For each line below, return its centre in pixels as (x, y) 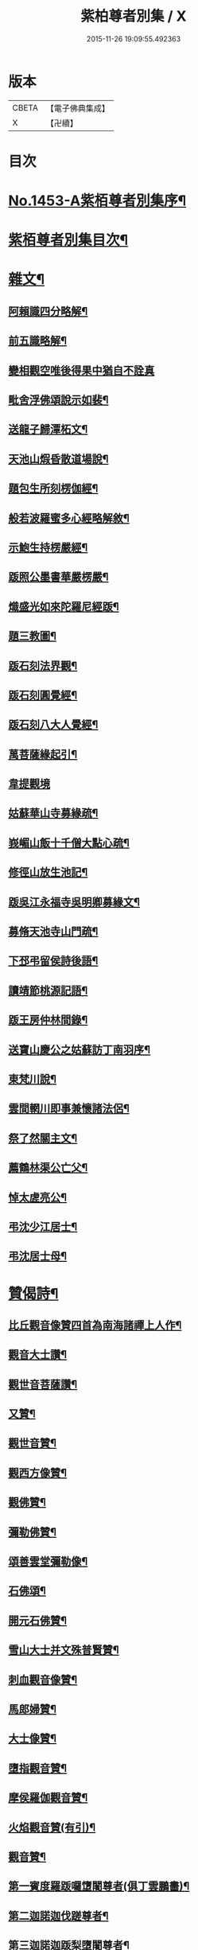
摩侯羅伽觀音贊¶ (48, 1798)
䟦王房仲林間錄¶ (48, 1020)
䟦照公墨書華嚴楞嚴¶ (58, 577)
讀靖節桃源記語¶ (48, 990)
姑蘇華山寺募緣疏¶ (53, 813)
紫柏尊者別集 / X (134, 16)
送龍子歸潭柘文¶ (48, 429)
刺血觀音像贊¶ (43, 1679)
